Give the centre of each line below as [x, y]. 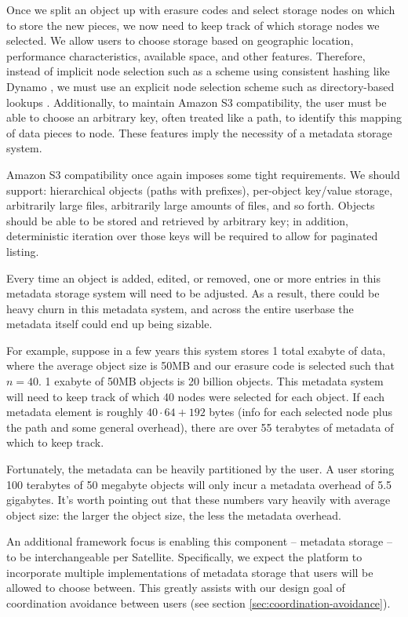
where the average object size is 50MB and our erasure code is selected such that [201, 365]
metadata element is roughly [75, 412]
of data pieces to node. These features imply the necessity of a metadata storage [199, 132]
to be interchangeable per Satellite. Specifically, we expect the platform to [184, 557]
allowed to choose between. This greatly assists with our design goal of [176, 588]
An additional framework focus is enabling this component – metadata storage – [199, 541]
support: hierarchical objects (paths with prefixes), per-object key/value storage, [200, 190]
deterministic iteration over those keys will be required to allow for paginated [192, 236]
